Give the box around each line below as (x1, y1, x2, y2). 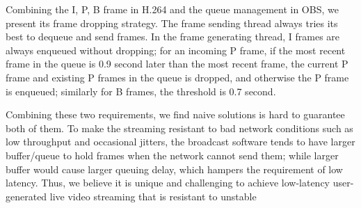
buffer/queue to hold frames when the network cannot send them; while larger (6, 147, 339, 162)
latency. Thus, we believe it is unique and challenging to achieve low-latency (6, 175, 330, 190)
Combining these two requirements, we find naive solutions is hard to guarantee (6, 107, 345, 122)
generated (6, 189, 47, 203)
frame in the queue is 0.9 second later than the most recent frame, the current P (6, 56, 348, 71)
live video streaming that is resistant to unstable (49, 189, 257, 203)
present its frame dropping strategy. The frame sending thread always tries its (6, 15, 338, 30)
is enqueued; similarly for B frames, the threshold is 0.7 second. (6, 83, 276, 98)
